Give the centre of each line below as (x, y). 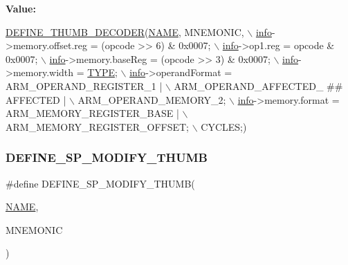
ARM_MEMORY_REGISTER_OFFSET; (97, 126)
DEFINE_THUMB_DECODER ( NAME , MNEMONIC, (125, 31)
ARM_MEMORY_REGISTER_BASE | (92, 113)
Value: (21, 8)
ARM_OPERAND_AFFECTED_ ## (258, 85)
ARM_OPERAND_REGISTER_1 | (84, 85)
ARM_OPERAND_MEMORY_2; (152, 99)
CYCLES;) (224, 126)
